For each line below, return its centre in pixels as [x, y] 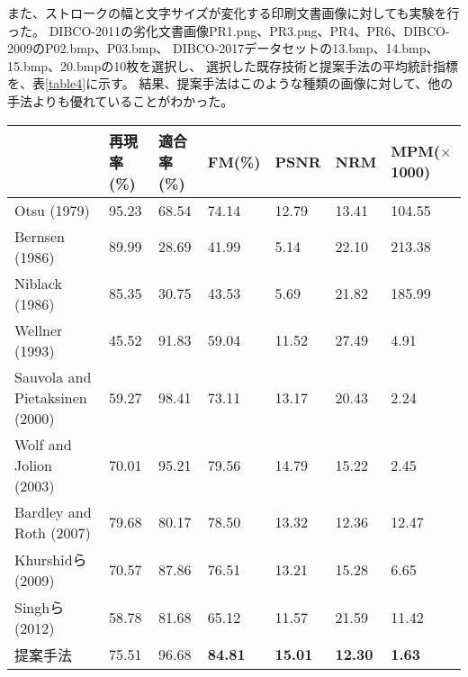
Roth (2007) [53, 532]
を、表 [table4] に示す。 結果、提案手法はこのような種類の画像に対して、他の [230, 83]
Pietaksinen [51, 397]
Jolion [34, 465]
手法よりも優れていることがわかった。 [121, 100]
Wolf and [43, 444]
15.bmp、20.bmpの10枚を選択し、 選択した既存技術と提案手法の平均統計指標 [233, 65]
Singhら [40, 607]
